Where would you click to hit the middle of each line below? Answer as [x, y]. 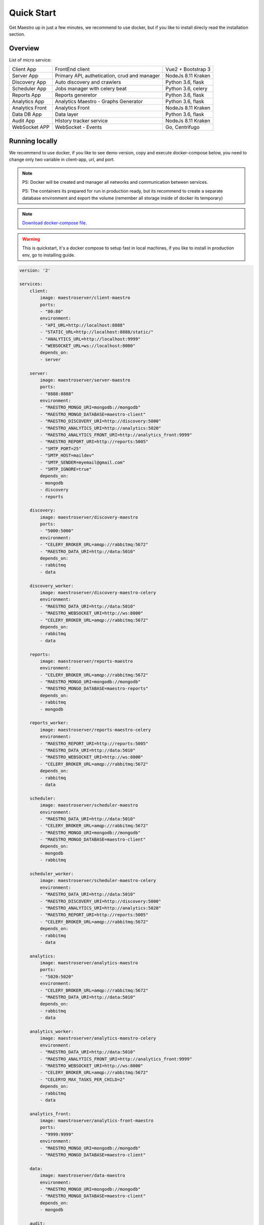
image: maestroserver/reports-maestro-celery [95, 730]
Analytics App [28, 101]
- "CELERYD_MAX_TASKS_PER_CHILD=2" [83, 1079]
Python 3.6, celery [187, 89]
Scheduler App [29, 89]
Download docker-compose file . [55, 223]
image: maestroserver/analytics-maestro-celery [98, 1038]
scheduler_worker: [52, 874]
